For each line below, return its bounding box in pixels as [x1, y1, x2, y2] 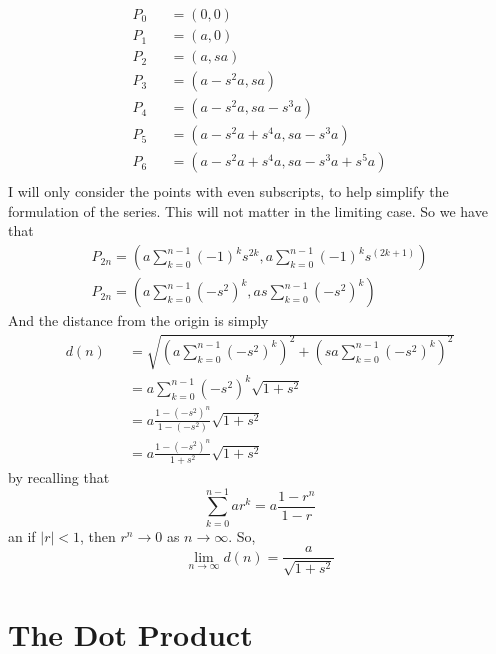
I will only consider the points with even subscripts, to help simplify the [8, 181, 449, 202]
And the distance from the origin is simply [8, 310, 269, 331]
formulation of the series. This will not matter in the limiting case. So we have [8, 200, 488, 221]
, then [80, 525, 116, 546]
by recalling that [8, 467, 110, 488]
